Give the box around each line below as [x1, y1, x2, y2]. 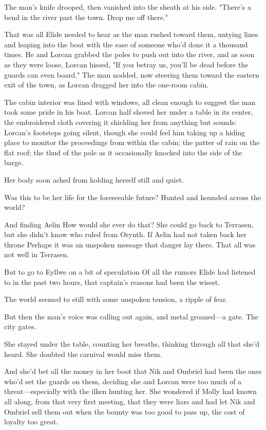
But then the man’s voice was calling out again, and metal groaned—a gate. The [4, 311, 259, 321]
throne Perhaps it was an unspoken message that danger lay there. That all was [4, 239, 256, 249]
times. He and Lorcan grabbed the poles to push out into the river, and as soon [4, 49, 255, 60]
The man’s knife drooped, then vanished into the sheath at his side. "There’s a [4, 2, 251, 12]
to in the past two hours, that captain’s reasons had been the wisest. [4, 276, 220, 287]
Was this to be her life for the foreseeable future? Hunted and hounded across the [4, 191, 261, 202]
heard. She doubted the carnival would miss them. [4, 348, 162, 359]
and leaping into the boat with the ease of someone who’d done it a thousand [4, 39, 248, 49]
